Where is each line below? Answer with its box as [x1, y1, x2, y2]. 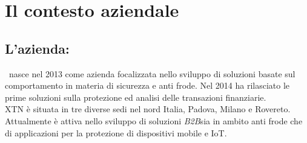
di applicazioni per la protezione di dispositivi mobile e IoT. [5, 126, 227, 139]
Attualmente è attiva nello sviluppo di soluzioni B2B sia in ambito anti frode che [5, 114, 303, 127]
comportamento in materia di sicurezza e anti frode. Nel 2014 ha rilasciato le [5, 79, 290, 92]
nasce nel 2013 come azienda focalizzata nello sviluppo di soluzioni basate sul [8, 67, 295, 80]
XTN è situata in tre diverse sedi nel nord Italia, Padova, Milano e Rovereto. [5, 103, 291, 115]
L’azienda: [5, 39, 70, 57]
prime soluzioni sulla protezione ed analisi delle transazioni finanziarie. [5, 91, 266, 103]
